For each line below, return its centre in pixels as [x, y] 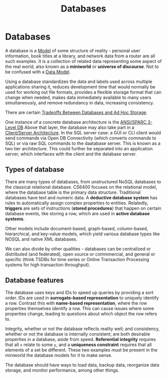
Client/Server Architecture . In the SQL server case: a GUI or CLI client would [83, 132]
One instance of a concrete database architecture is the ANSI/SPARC [76, 122]
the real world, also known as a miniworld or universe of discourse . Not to [82, 66]
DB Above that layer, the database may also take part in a [76, 127]
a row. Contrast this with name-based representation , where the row [76, 303]
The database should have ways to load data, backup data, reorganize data [82, 365]
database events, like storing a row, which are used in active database [78, 213]
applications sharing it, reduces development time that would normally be [80, 87]
